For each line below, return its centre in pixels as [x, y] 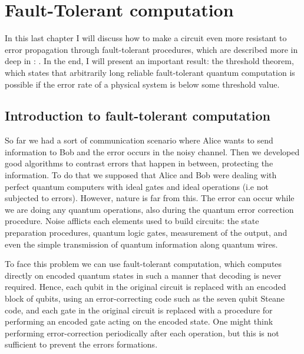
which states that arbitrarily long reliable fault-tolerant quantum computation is [150, 72]
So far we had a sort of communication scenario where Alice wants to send [139, 140]
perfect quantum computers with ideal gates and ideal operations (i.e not [137, 186]
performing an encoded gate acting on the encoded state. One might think [139, 321]
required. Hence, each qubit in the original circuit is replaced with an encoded [146, 287]
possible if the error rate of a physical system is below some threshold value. [142, 84]
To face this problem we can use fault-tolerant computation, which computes [143, 264]
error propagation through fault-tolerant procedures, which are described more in [151, 49]
